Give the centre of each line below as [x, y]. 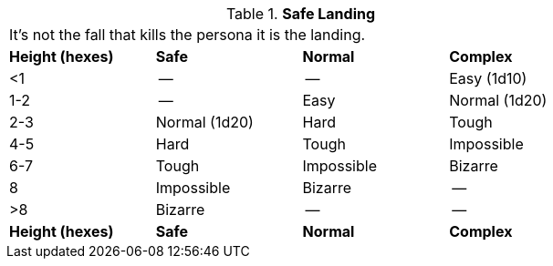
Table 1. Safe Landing [301, 14]
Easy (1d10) [488, 78]
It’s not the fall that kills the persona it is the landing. [188, 35]
